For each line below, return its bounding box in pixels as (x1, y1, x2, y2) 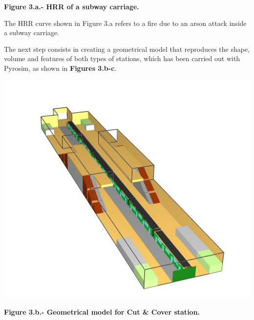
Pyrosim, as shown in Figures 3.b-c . (4, 63, 117, 73)
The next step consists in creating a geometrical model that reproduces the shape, (4, 43, 250, 54)
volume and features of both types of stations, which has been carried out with (4, 53, 240, 64)
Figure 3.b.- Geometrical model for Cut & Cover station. (4, 307, 200, 317)
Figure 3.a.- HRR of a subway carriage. (4, 1, 139, 11)
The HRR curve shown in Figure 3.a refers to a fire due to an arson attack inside (4, 18, 247, 28)
